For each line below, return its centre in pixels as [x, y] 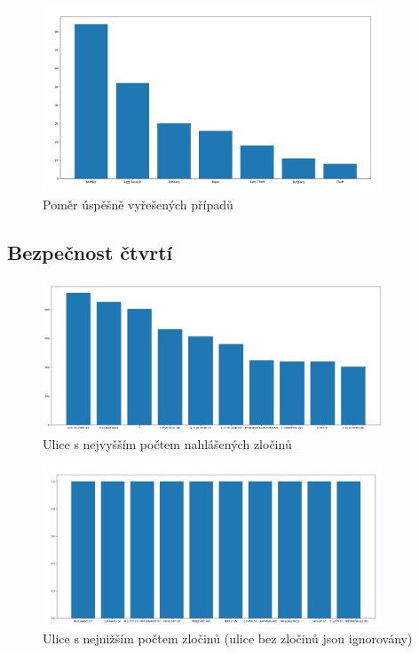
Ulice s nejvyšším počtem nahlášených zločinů [167, 444]
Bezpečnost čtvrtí [90, 252]
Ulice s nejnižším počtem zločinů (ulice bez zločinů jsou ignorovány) [228, 638]
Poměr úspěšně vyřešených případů [138, 204]
